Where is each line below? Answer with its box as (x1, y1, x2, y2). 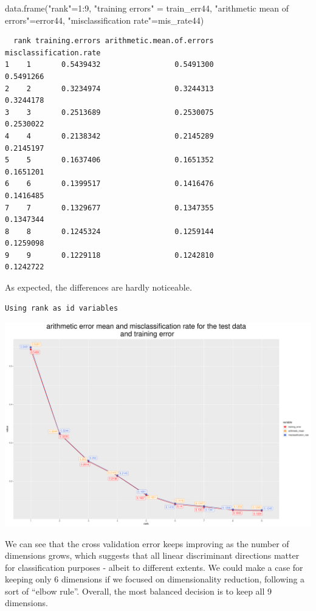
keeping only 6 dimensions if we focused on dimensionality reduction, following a (5, 573, 305, 585)
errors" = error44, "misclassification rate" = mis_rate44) (5, 13, 204, 26)
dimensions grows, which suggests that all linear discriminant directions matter (5, 549, 300, 562)
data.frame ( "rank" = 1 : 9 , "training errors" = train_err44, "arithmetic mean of (5, 2, 289, 14)
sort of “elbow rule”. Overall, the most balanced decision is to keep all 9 (5, 584, 272, 597)
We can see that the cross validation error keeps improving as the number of (5, 537, 289, 550)
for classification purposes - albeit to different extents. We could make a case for (5, 561, 303, 573)
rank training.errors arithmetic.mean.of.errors (13, 36, 214, 46)
